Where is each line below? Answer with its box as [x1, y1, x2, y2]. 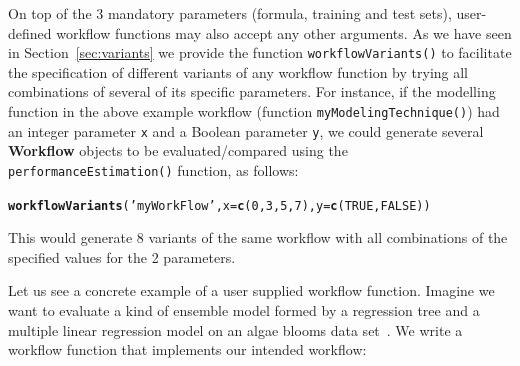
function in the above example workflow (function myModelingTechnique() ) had [8, 101, 500, 122]
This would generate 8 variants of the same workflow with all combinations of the [8, 227, 508, 248]
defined [8, 22, 52, 43]
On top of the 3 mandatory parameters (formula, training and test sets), [8, 3, 452, 23]
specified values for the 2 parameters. [8, 246, 236, 267]
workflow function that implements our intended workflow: [8, 339, 367, 360]
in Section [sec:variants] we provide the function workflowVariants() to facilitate [8, 42, 512, 63]
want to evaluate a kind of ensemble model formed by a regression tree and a [8, 300, 480, 321]
